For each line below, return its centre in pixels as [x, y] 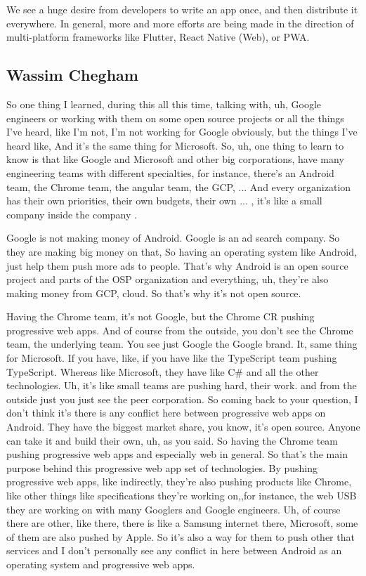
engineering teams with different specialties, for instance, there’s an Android [170, 172]
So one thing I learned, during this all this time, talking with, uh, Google [164, 104]
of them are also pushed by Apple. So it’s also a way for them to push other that [181, 536]
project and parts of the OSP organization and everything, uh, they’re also [168, 279]
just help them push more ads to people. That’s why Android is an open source [177, 265]
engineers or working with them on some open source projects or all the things [175, 118]
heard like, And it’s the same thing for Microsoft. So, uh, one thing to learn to [175, 145]
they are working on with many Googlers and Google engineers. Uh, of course [174, 509]
